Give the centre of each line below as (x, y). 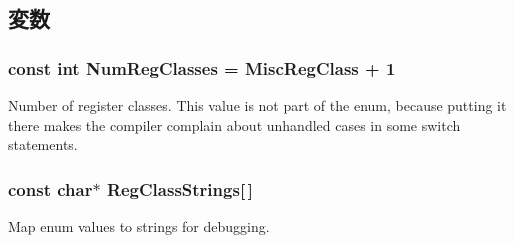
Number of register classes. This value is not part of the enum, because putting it (257, 105)
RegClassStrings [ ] (180, 188)
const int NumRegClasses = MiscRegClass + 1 (202, 67)
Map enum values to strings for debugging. (139, 226)
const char (50, 188)
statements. (43, 144)
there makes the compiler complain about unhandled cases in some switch (234, 124)
